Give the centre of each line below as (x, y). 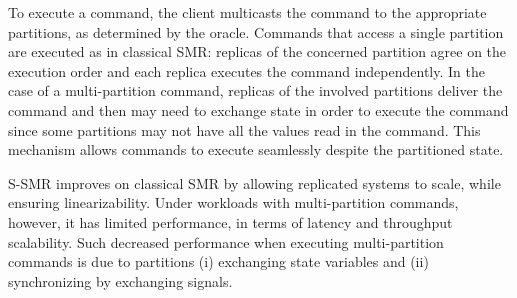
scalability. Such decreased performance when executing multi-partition (226, 241)
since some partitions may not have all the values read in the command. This (244, 129)
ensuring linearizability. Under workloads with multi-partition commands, (233, 202)
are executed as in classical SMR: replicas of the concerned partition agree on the (257, 51)
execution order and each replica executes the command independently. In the (246, 70)
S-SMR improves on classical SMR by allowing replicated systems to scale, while (254, 182)
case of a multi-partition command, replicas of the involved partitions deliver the (255, 90)
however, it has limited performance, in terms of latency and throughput (230, 221)
